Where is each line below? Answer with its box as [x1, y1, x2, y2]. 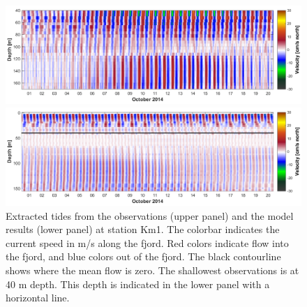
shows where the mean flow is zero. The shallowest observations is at [6, 262, 299, 277]
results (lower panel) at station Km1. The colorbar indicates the [6, 222, 280, 237]
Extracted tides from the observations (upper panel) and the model [6, 208, 294, 223]
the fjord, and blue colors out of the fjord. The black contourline [6, 249, 281, 264]
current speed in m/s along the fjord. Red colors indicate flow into [6, 235, 289, 250]
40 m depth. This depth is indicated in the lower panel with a [6, 276, 270, 291]
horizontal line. [6, 290, 70, 305]
